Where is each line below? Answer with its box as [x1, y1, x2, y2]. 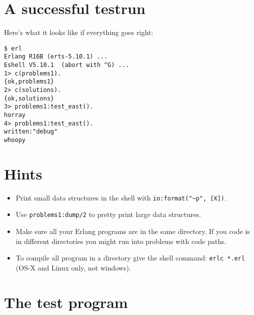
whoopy [4, 136, 25, 143]
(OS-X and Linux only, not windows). [15, 262, 131, 272]
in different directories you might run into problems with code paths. [15, 235, 227, 246]
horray [4, 111, 25, 118]
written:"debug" [4, 128, 58, 135]
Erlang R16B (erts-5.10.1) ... [4, 53, 108, 60]
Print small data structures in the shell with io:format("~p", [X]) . [15, 192, 227, 202]
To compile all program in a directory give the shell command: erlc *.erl [15, 252, 245, 263]
